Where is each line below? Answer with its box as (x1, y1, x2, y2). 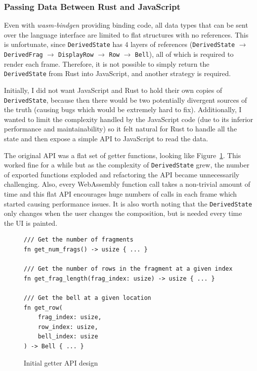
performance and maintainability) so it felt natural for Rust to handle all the (4, 124, 237, 134)
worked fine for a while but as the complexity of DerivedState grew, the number (4, 160, 250, 170)
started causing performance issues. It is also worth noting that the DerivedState (4, 198, 252, 208)
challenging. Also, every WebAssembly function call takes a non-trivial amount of (4, 179, 251, 189)
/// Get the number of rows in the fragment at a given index (24, 265, 233, 273)
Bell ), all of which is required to (135, 49, 234, 59)
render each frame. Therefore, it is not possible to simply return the (4, 58, 210, 69)
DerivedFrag (4, 51, 43, 59)
